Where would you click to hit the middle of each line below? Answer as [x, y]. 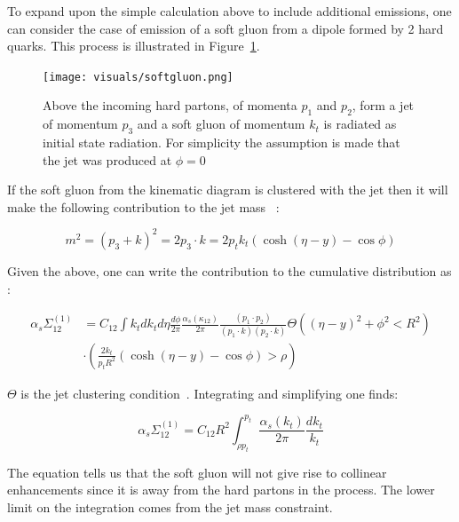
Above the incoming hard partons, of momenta [170, 105]
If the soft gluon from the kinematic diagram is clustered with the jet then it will [228, 190]
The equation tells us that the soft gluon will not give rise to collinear [197, 472]
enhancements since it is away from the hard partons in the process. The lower [221, 490]
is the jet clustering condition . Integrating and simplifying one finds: [210, 393]
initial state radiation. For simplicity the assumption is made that [222, 142]
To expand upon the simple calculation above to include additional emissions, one [229, 11]
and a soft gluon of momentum [221, 124]
